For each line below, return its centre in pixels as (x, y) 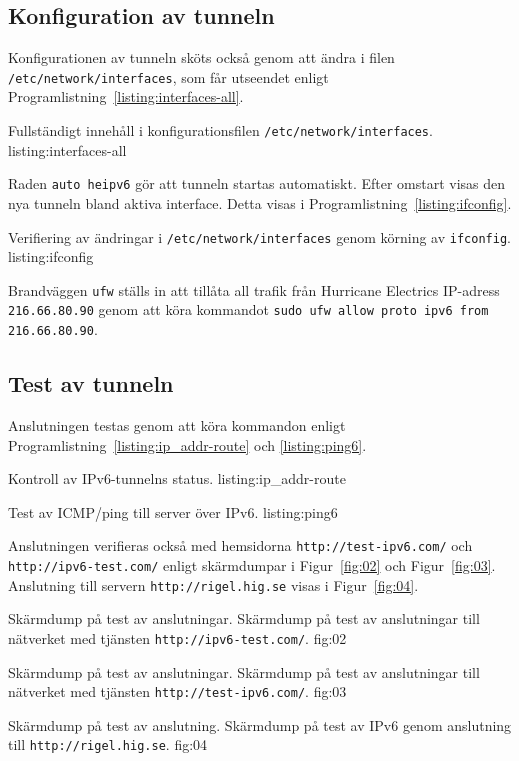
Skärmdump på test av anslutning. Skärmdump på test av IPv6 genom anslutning (260, 724)
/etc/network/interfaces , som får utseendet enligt (168, 76)
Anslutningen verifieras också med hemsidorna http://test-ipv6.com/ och (240, 545)
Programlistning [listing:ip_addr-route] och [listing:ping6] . (187, 444)
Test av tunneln (91, 383)
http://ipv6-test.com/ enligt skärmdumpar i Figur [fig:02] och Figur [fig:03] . (252, 565)
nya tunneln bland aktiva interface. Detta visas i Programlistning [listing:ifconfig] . (260, 202)
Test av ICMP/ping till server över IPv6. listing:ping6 (173, 511)
